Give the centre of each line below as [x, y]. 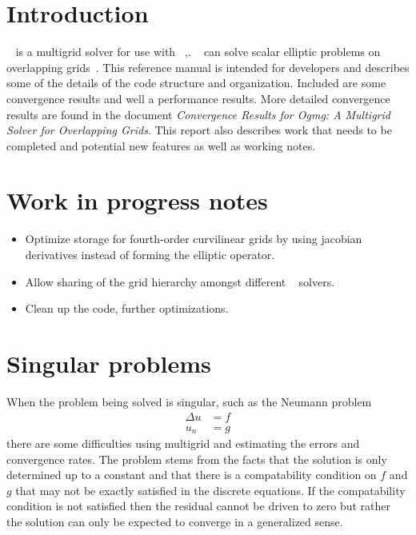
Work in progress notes [137, 200]
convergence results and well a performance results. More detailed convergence [198, 98]
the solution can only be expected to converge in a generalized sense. [175, 521]
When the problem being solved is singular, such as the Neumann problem [189, 401]
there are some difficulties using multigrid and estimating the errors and [183, 443]
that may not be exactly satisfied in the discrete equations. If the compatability [210, 490]
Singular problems [109, 363]
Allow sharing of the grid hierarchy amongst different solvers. [180, 281]
